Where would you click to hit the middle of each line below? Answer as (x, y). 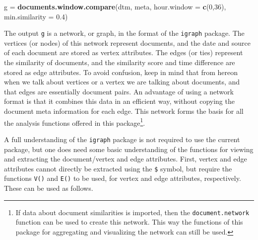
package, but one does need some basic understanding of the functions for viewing (129, 149)
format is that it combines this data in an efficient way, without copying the (119, 101)
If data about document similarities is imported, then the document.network (132, 212)
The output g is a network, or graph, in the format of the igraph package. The (124, 33)
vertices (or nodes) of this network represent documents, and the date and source (127, 42)
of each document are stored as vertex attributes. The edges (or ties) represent (124, 52)
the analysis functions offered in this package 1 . (75, 122)
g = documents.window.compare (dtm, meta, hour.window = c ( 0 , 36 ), (115, 6)
